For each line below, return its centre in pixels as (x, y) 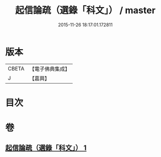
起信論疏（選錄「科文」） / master (85, 10)
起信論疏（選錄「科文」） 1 (46, 148)
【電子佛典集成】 (50, 69)
